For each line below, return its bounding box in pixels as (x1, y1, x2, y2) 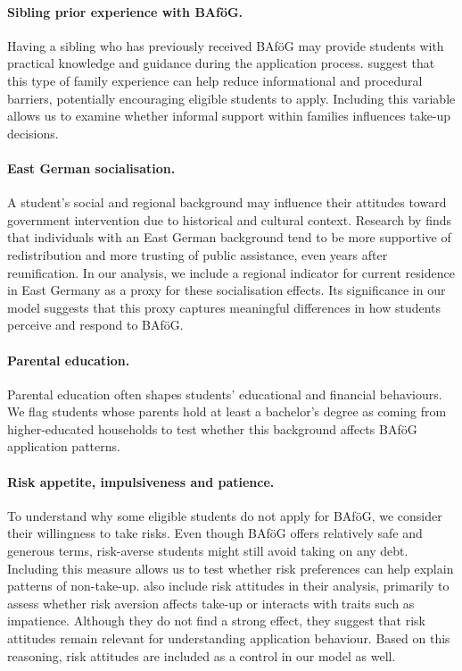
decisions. (7, 123, 59, 142)
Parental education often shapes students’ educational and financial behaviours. (7, 384, 442, 403)
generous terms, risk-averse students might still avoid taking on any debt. (7, 541, 408, 560)
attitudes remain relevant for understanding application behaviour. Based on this (7, 629, 450, 648)
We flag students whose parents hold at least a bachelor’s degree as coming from (7, 402, 447, 421)
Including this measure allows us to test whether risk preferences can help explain (7, 558, 454, 577)
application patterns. (7, 437, 120, 456)
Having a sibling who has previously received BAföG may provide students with (7, 36, 444, 55)
